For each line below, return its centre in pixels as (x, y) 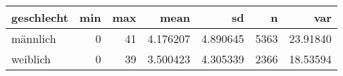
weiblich (31, 59)
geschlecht (40, 17)
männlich (34, 38)
